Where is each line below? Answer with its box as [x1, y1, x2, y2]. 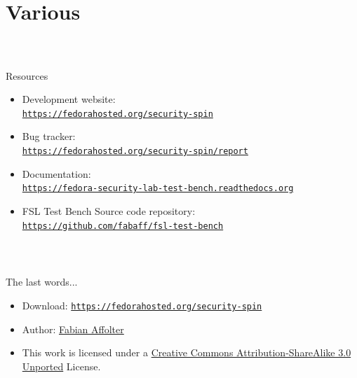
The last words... [6, 274, 78, 289]
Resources [6, 68, 48, 83]
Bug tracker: [22, 129, 76, 143]
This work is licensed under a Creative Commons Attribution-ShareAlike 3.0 [22, 345, 351, 360]
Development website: [22, 92, 116, 106]
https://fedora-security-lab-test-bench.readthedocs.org [22, 183, 294, 194]
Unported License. [22, 358, 101, 373]
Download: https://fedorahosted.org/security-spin [22, 298, 262, 312]
